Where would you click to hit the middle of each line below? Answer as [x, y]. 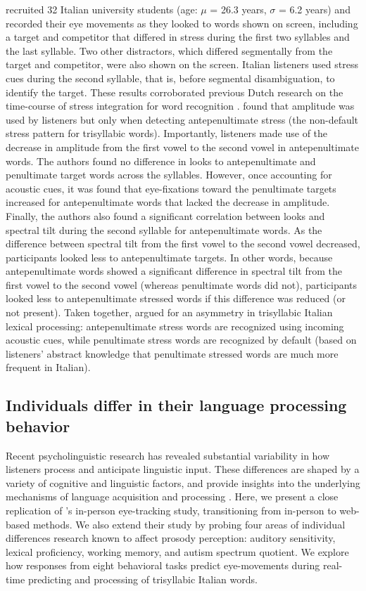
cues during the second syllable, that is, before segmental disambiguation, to [170, 78]
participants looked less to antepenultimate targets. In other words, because [169, 257]
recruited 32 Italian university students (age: [102, 9]
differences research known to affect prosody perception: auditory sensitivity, [171, 538]
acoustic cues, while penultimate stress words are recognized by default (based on [181, 340]
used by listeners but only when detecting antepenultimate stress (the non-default [182, 119]
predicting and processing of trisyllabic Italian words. [143, 579]
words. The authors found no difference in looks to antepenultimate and [161, 161]
